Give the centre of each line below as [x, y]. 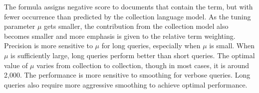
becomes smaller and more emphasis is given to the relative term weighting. [120, 36]
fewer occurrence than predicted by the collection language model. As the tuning [128, 16]
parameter [20, 26]
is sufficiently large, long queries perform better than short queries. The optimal [133, 55]
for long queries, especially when [151, 46]
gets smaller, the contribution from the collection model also [136, 26]
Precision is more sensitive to [48, 46]
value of [16, 65]
